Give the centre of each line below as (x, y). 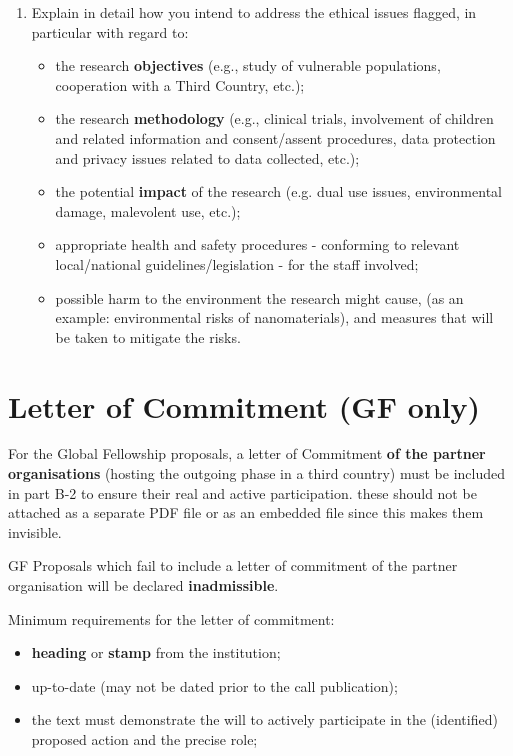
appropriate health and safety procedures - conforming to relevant (257, 244)
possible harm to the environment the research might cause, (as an (259, 297)
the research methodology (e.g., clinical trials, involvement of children (274, 118)
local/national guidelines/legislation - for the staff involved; (237, 263)
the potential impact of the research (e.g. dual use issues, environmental (278, 191)
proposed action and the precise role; (144, 738)
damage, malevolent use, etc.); (148, 210)
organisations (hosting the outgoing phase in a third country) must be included (257, 473)
